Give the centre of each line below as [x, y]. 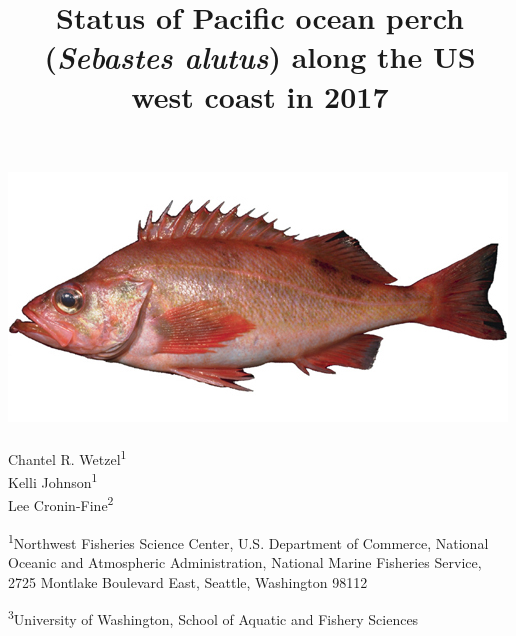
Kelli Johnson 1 [53, 480]
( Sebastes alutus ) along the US [260, 57]
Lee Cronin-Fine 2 [61, 504]
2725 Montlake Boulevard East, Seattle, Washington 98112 [188, 581]
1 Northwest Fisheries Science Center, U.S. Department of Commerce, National [248, 541]
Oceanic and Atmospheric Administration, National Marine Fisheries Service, [245, 561]
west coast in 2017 [260, 95]
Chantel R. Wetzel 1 [67, 457]
